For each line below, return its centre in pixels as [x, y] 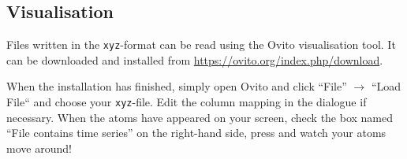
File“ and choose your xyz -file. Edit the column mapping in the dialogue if [187, 102]
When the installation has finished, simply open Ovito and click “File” [177, 86]
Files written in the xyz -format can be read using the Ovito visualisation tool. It [201, 44]
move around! [39, 148]
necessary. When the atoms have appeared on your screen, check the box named [200, 117]
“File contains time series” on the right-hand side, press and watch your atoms [196, 133]
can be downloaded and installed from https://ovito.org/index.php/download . [195, 59]
